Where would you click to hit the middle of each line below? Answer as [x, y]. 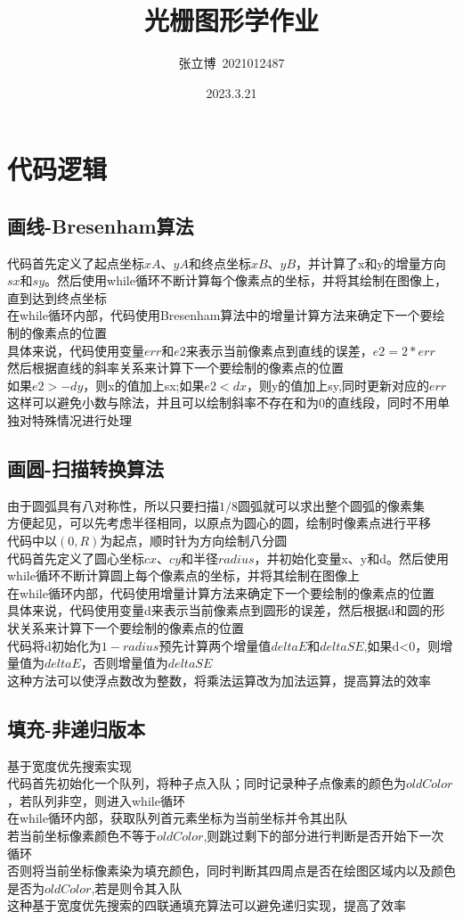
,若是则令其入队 [137, 887]
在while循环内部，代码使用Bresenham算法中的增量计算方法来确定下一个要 [220, 315]
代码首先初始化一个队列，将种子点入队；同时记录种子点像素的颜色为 [207, 783]
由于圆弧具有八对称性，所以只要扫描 [113, 505]
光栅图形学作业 [231, 20]
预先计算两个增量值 [215, 645]
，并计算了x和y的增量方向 [371, 263]
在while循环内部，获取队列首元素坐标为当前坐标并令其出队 [177, 818]
